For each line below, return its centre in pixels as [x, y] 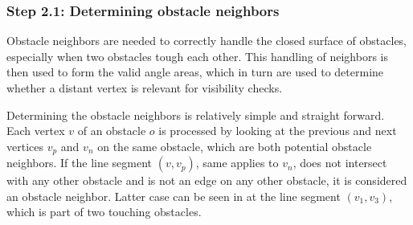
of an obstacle [112, 131]
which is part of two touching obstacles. [104, 212]
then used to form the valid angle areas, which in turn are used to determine [195, 72]
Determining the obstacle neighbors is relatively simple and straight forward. [196, 115]
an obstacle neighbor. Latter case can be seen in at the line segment [174, 196]
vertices [25, 146]
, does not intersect [340, 163]
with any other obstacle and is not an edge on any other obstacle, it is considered [207, 180]
